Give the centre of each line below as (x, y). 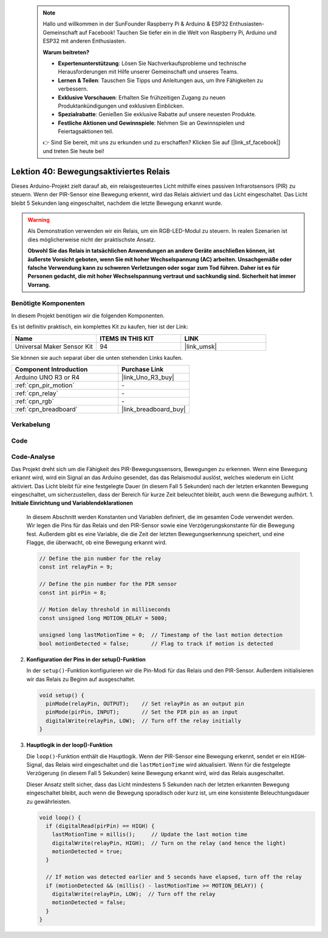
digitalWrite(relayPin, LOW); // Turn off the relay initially (143, 721)
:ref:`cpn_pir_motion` (45, 385)
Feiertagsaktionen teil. (86, 131)
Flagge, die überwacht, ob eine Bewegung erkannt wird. (97, 542)
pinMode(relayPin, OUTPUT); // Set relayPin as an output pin (145, 704)
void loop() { (60, 817)
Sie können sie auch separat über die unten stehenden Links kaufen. (97, 357)
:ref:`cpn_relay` (37, 393)
